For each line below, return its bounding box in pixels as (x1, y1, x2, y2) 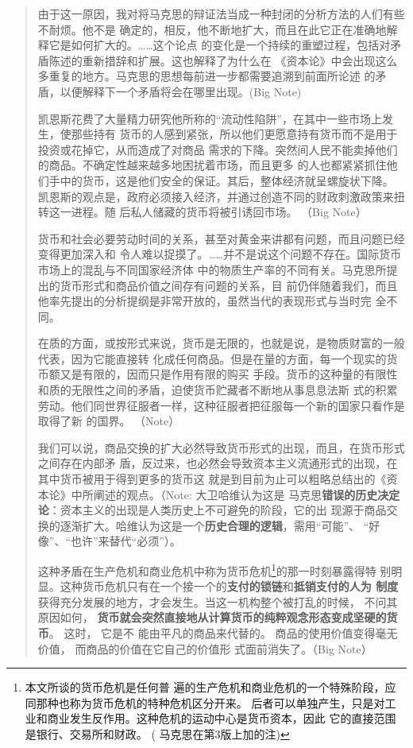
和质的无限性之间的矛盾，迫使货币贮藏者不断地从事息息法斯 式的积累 (37, 382, 398, 398)
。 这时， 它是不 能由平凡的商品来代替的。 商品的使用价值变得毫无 (48, 625, 398, 641)
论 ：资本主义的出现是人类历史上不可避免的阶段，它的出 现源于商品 (37, 502, 387, 518)
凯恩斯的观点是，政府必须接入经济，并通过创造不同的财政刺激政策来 (37, 188, 394, 204)
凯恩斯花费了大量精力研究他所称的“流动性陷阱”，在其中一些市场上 (37, 110, 383, 126)
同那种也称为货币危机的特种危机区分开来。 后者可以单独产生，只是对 (25, 694, 385, 711)
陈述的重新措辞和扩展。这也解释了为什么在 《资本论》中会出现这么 (48, 52, 398, 68)
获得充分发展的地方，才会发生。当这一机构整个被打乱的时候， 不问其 (37, 593, 398, 610)
